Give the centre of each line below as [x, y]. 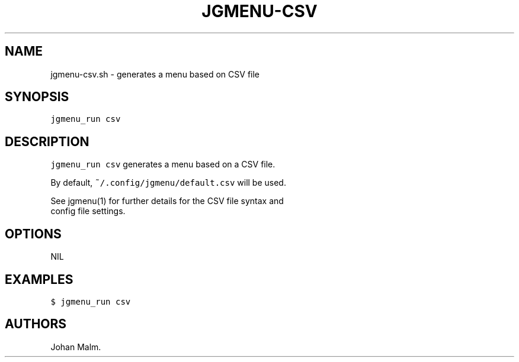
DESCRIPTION [47, 141]
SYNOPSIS [37, 97]
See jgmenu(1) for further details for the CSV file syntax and [167, 201]
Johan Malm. [76, 347]
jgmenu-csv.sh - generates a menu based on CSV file [155, 74]
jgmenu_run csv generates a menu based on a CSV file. [163, 164]
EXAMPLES [39, 279]
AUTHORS [36, 324]
